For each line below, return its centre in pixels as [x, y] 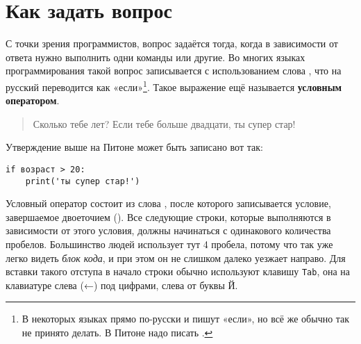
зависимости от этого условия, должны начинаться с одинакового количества [168, 230]
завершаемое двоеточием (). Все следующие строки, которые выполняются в [168, 216]
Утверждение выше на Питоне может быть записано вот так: [134, 147]
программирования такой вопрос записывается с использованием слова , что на [174, 71]
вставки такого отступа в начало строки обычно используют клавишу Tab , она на [178, 271]
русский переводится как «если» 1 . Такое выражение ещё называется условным [174, 85]
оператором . [33, 100]
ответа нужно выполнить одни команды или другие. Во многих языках [156, 57]
